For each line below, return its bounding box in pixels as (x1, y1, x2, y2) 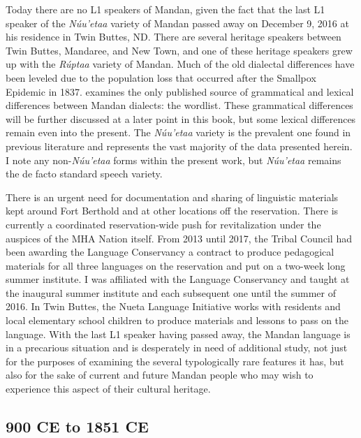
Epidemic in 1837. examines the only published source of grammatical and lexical (6, 84, 354, 98)
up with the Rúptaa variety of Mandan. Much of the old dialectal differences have (6, 57, 355, 71)
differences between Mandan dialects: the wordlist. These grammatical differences (6, 98, 353, 112)
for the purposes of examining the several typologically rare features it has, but (6, 353, 344, 368)
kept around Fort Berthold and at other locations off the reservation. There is (6, 203, 339, 218)
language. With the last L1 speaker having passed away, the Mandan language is (6, 326, 351, 341)
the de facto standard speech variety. (6, 166, 163, 181)
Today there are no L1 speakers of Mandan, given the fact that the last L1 (6, 2, 325, 16)
